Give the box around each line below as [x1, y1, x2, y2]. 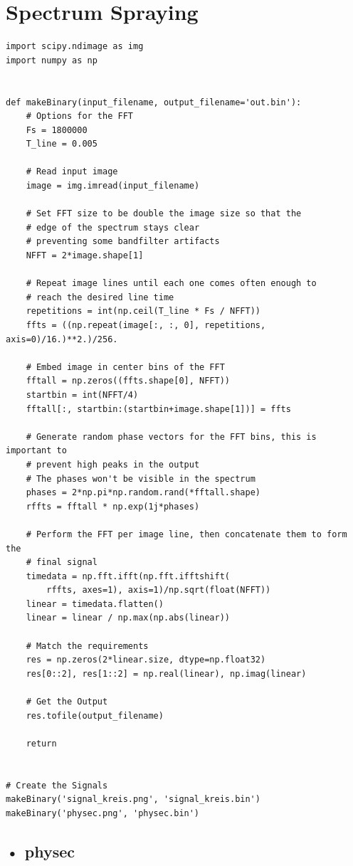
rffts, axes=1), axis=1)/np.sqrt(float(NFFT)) [46, 585, 271, 596]
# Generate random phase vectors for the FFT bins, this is [26, 431, 317, 442]
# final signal [26, 557, 98, 568]
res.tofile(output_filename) [26, 710, 164, 721]
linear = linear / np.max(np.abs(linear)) [26, 613, 230, 623]
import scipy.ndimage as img [6, 41, 144, 52]
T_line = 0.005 [26, 139, 98, 149]
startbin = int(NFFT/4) [26, 389, 139, 400]
